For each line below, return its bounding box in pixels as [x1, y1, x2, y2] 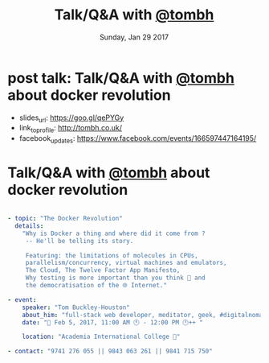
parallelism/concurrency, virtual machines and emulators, [25, 259, 227, 267]
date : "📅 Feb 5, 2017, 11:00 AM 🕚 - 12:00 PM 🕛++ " [22, 318, 204, 327]
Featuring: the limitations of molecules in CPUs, [25, 251, 198, 259]
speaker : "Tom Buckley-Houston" [22, 303, 130, 311]
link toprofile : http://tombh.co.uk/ [18, 123, 122, 134]
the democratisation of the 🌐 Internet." [25, 282, 168, 290]
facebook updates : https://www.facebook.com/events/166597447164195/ [18, 134, 257, 146]
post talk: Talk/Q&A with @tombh [7, 68, 234, 87]
